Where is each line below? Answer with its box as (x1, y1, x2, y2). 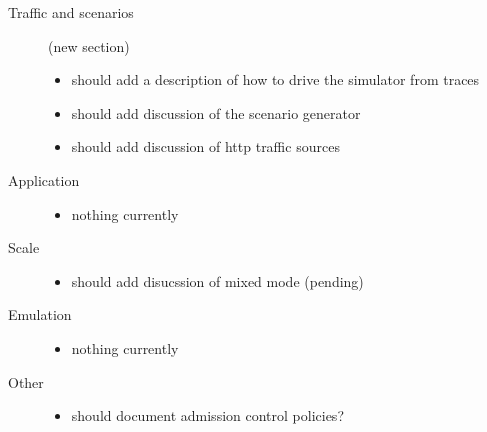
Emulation (8, 304, 72, 325)
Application (8, 169, 80, 190)
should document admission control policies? (71, 405, 344, 426)
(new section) (48, 35, 130, 56)
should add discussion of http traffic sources (71, 136, 340, 157)
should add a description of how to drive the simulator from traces (71, 69, 480, 90)
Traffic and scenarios (8, 2, 134, 22)
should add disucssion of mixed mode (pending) (71, 270, 364, 291)
